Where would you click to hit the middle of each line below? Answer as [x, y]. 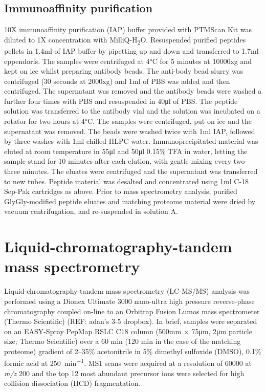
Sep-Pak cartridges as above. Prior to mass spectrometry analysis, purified [121, 191]
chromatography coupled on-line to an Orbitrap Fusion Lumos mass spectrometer [132, 311]
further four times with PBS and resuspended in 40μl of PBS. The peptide [121, 101]
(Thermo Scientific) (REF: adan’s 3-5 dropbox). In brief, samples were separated [131, 321]
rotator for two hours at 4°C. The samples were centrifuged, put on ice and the [128, 121]
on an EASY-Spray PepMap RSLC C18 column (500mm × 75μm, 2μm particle [128, 331]
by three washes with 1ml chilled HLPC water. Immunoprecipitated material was [131, 141]
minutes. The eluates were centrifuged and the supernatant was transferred [140, 171]
